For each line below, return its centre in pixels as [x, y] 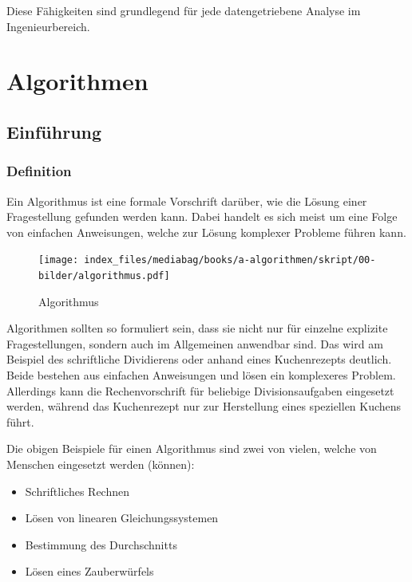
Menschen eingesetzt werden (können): [101, 464]
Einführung [54, 131]
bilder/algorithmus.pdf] [104, 276]
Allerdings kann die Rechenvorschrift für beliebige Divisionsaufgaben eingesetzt [200, 390]
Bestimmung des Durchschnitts [101, 544]
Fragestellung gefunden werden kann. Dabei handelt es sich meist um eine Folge [202, 216]
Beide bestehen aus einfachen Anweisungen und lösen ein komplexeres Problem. [201, 375]
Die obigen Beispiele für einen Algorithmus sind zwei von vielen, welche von [192, 448]
